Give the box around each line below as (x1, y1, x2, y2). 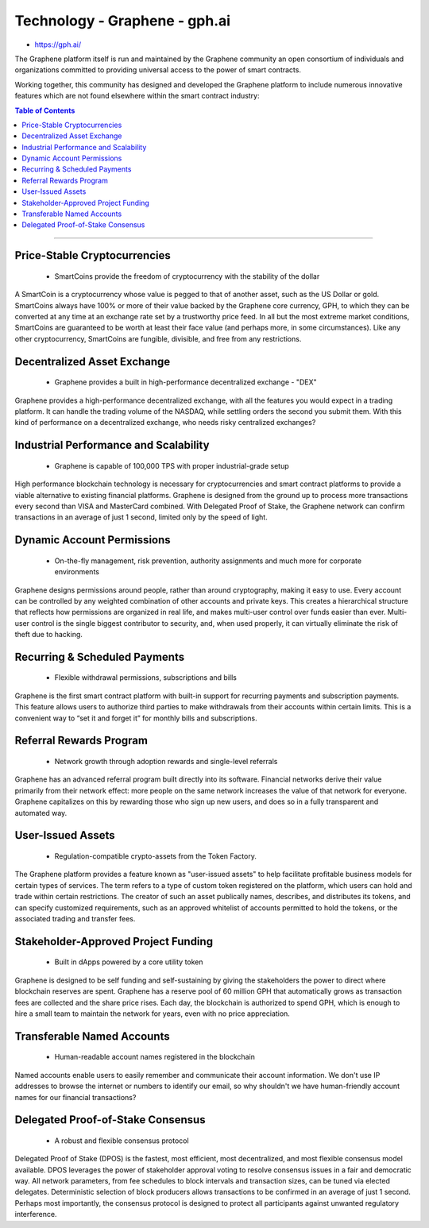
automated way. (14, 808, 68, 817)
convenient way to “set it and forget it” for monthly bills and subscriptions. (14, 713, 257, 723)
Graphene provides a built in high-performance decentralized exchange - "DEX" (54, 377, 317, 387)
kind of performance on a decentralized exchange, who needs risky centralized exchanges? (14, 418, 316, 427)
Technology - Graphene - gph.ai (14, 12, 230, 29)
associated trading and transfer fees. (14, 913, 136, 923)
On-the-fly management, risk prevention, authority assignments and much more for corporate (54, 556, 361, 566)
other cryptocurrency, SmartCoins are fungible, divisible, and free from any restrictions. (14, 334, 302, 343)
